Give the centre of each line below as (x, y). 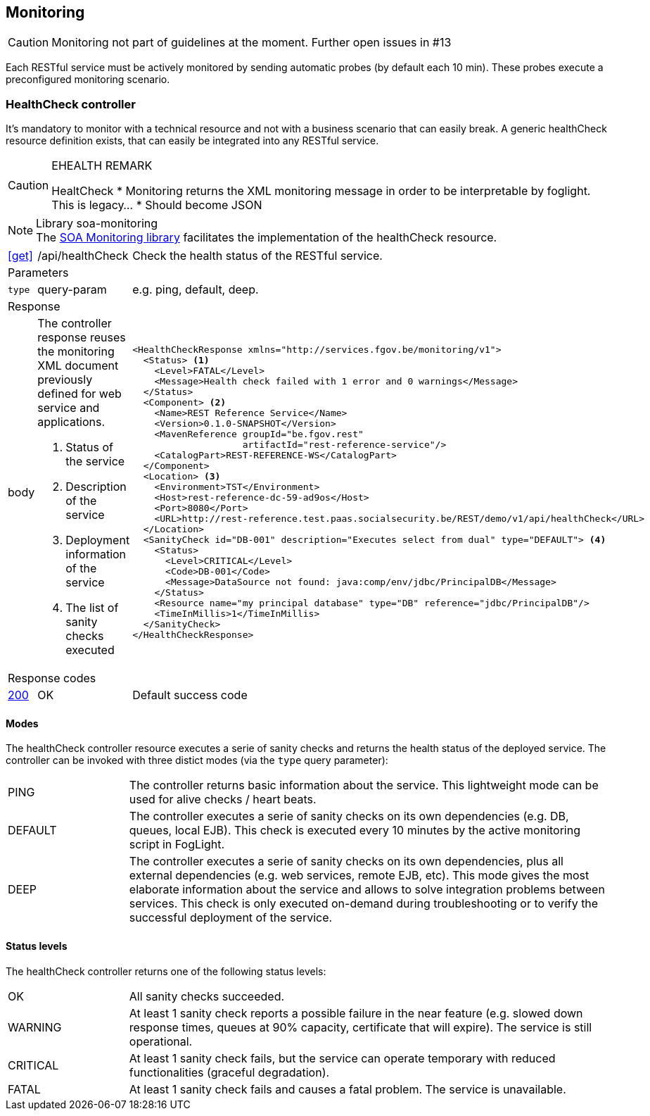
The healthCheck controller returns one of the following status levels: (166, 971)
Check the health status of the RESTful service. (257, 256)
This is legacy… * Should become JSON (157, 205)
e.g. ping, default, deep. (196, 290)
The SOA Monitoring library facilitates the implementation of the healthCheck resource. (267, 238)
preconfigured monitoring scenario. (88, 80)
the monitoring (76, 352)
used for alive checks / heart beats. (223, 800)
